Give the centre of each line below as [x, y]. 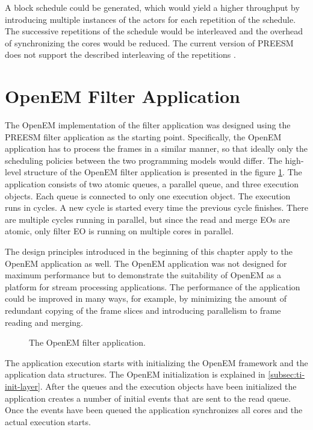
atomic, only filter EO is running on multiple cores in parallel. [119, 231]
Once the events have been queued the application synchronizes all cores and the [154, 410]
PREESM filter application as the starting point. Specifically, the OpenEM [143, 136]
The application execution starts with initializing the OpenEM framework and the [156, 362]
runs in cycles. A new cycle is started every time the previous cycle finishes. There [156, 207]
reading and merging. [44, 322]
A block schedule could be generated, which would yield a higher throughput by [152, 7]
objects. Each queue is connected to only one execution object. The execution [148, 195]
